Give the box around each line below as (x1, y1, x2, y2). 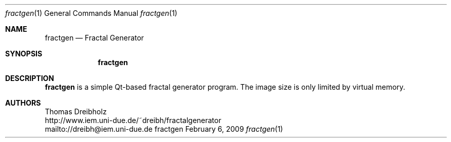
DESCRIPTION (5, 74, 54, 83)
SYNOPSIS (5, 49, 43, 58)
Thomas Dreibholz (45, 107, 107, 116)
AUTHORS (5, 98, 41, 107)
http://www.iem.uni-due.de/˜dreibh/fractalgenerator (45, 116, 221, 125)
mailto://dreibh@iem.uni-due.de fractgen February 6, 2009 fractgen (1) (45, 125, 283, 133)
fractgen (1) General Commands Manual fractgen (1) (5, 9, 178, 17)
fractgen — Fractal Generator (45, 33, 144, 42)
